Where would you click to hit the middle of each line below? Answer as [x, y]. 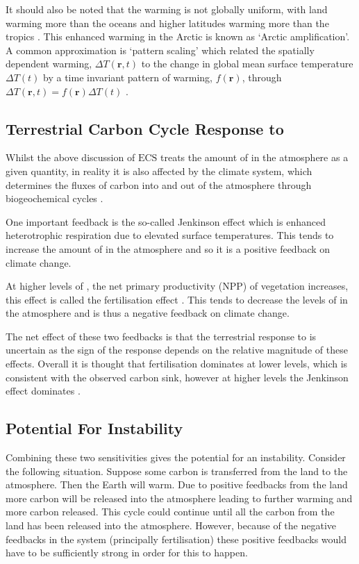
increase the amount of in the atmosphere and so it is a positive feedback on [168, 248]
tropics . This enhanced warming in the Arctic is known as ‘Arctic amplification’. [178, 36]
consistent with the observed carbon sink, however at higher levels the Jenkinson [177, 377]
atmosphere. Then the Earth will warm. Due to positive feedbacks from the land [177, 484]
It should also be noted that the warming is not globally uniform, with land [167, 9]
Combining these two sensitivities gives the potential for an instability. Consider [176, 457]
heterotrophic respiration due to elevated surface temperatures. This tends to [170, 235]
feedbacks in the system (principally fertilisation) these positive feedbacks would [176, 539]
